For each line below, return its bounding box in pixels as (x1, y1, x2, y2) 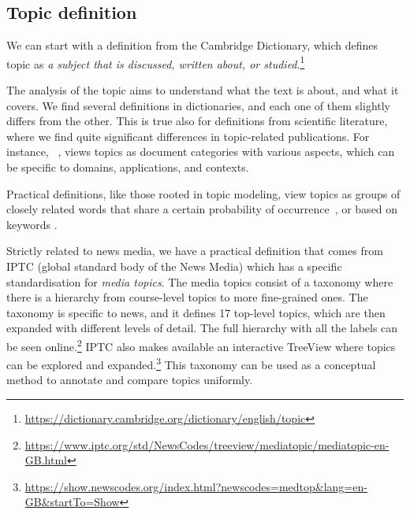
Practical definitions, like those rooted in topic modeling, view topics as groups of (6, 185, 401, 202)
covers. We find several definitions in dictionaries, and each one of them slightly (6, 97, 391, 113)
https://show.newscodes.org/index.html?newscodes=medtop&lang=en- (24, 478, 367, 494)
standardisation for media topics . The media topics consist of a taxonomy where (6, 273, 393, 290)
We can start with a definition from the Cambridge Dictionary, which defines (6, 37, 378, 54)
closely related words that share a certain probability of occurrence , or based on (6, 201, 398, 217)
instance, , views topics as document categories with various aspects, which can (6, 143, 395, 160)
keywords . (6, 216, 58, 232)
